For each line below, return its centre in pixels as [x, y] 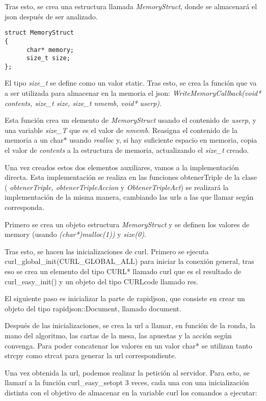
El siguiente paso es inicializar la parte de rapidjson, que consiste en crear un [125, 298]
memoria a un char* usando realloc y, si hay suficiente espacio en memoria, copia [131, 140]
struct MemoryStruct [39, 33]
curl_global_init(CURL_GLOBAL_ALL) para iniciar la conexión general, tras [129, 261]
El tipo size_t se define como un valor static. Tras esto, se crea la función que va [131, 83]
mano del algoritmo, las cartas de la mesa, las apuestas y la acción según [118, 335]
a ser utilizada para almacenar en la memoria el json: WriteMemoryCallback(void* [133, 93]
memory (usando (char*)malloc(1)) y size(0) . [75, 234]
